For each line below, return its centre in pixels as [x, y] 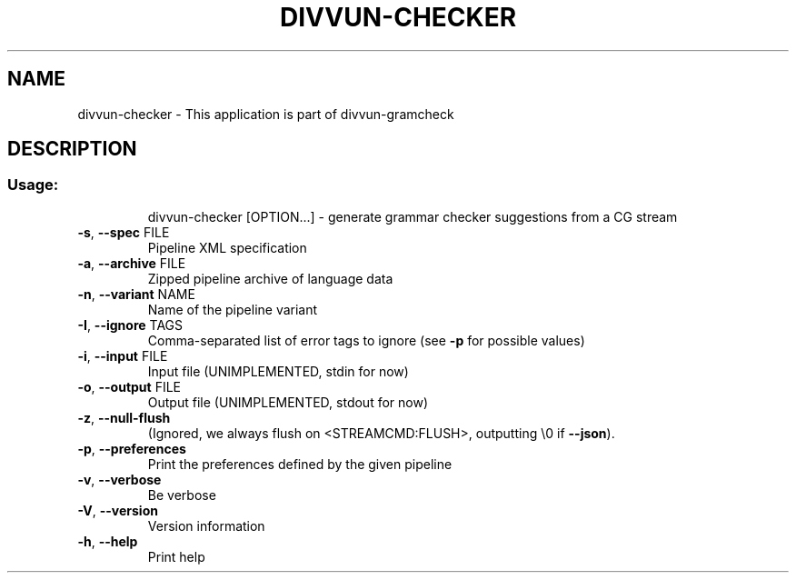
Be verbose [182, 495]
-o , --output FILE [129, 386]
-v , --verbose [119, 479]
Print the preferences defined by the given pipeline [300, 464]
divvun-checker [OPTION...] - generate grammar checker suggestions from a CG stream [413, 216]
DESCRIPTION [72, 149]
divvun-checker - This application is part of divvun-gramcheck [266, 114]
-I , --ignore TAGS [130, 325]
